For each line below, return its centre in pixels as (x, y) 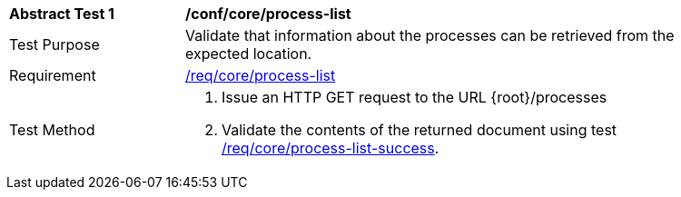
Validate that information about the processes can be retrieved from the (430, 35)
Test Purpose (54, 44)
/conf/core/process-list (268, 14)
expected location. (249, 54)
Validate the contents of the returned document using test (419, 130)
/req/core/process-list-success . (331, 148)
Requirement (53, 75)
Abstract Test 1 (62, 14)
